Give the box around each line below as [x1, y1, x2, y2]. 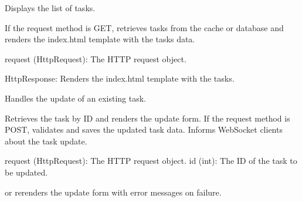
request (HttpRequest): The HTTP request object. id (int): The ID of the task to [5, 154, 297, 167]
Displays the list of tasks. [5, 2, 96, 14]
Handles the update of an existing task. [5, 92, 146, 104]
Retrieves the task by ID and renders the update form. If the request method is [5, 112, 290, 124]
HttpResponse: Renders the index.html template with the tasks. [5, 72, 235, 85]
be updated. [5, 166, 48, 178]
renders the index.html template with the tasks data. [5, 33, 195, 45]
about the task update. [5, 134, 87, 147]
